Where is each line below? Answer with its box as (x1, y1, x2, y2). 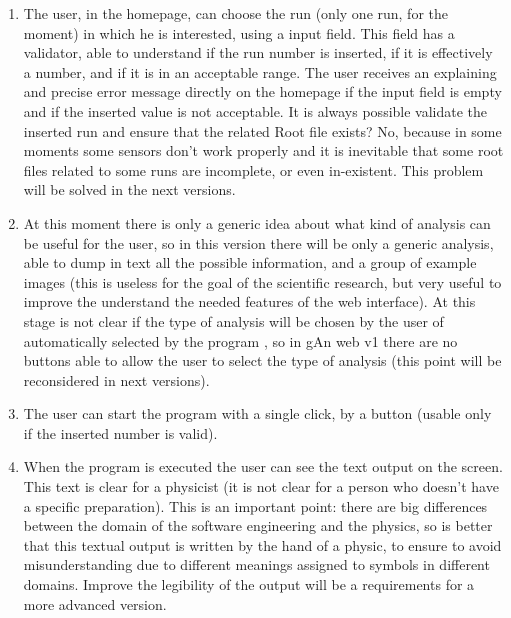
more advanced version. (23, 593, 167, 614)
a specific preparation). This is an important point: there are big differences (23, 495, 488, 516)
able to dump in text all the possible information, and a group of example (23, 252, 477, 273)
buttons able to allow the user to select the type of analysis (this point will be (23, 350, 502, 371)
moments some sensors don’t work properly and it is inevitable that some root (23, 140, 504, 161)
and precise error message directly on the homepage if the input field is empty (23, 81, 502, 102)
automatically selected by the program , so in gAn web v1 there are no (23, 330, 458, 351)
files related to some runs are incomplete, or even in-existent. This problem (23, 159, 484, 180)
